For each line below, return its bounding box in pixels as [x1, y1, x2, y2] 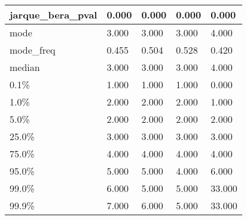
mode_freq [10, 43, 56, 57]
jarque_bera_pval [10, 8, 97, 21]
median [10, 60, 40, 74]
